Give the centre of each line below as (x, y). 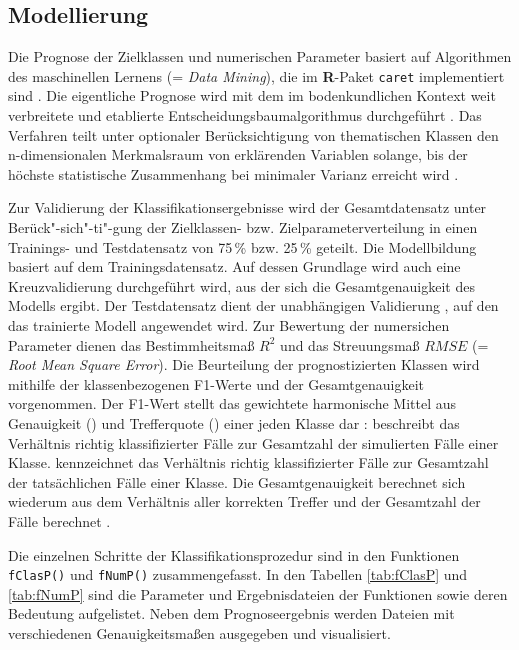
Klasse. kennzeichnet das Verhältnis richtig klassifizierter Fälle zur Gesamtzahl (248, 462)
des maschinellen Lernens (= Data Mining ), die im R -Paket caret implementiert (256, 75)
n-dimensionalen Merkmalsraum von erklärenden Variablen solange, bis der (238, 154)
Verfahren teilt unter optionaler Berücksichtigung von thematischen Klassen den (253, 134)
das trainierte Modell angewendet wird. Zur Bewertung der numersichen (229, 324)
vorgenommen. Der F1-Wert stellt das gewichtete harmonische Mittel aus (232, 403)
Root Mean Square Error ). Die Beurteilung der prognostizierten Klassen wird (244, 364)
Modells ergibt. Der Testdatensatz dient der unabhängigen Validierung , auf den (253, 305)
